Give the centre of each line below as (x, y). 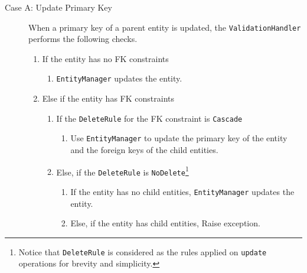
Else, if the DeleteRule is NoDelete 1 (123, 171)
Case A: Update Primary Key (58, 7)
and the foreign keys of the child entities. (144, 149)
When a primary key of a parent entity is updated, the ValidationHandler (165, 27)
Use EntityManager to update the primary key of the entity (179, 138)
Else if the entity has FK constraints (108, 98)
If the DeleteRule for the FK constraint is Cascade (149, 118)
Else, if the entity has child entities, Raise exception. (165, 223)
